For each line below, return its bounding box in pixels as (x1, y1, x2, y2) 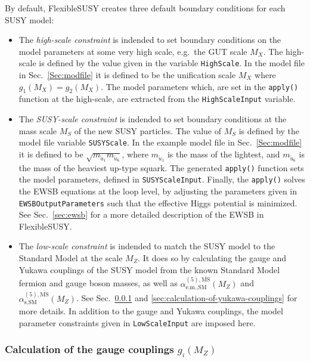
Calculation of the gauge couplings (5, 342, 174, 357)
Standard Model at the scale (18, 252, 123, 264)
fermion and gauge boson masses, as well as (18, 277, 178, 289)
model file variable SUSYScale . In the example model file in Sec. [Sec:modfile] (18, 136, 302, 148)
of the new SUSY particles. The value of (74, 124, 221, 137)
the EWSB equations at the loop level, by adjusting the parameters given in (18, 185, 297, 197)
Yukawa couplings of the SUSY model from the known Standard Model (18, 263, 280, 276)
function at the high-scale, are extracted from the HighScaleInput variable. (18, 92, 296, 105)
